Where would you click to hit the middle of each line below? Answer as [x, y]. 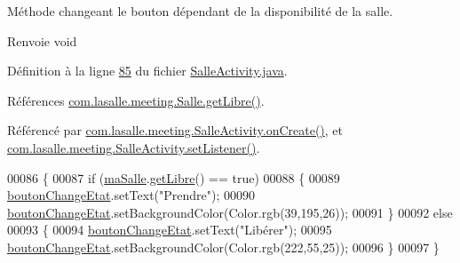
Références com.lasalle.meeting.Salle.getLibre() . [136, 100]
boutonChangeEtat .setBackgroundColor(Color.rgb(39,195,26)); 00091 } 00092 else [230, 212]
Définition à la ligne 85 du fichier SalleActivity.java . [147, 71]
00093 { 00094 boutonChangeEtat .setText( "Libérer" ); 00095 [170, 230]
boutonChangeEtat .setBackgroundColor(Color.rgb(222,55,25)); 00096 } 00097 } [223, 247]
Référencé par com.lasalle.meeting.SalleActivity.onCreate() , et [175, 130]
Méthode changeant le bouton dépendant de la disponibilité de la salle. [200, 11]
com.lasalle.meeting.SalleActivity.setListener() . [134, 147]
